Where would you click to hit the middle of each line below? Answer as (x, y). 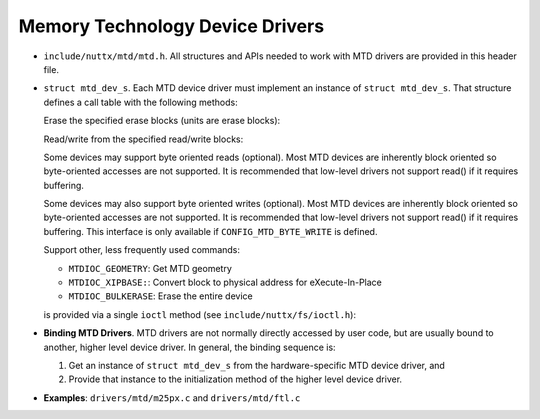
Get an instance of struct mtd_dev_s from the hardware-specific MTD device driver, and (256, 365)
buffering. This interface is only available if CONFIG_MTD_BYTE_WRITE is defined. (210, 231)
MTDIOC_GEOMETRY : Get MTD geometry (150, 268)
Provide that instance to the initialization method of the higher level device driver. (235, 379)
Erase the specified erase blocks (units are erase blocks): (162, 121)
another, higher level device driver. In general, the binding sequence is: (189, 347)
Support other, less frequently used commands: (141, 250)
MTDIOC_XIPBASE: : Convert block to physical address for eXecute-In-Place (225, 282)
